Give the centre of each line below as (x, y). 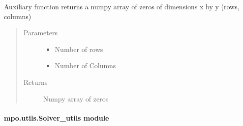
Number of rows (79, 49)
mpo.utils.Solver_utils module (57, 117)
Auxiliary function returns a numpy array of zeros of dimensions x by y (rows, (122, 6)
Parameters (40, 33)
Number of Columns (85, 65)
